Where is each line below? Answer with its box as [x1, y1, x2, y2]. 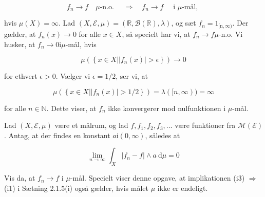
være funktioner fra [175, 120, 236, 130]
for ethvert [4, 71, 37, 81]
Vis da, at [4, 172, 35, 183]
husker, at [4, 38, 35, 49]
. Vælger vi [55, 71, 90, 81]
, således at [145, 129, 180, 140]
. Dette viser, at [46, 102, 97, 113]
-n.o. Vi [218, 28, 243, 39]
